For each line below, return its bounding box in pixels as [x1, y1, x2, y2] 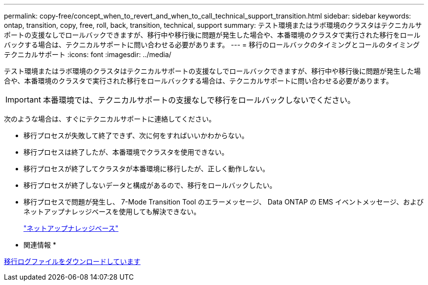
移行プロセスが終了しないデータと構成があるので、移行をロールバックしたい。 [23, 181, 277, 189]
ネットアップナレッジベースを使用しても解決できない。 [23, 207, 201, 216]
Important [5, 95, 41, 104]
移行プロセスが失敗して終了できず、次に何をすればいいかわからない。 [23, 131, 249, 140]
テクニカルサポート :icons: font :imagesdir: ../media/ [4, 50, 171, 59]
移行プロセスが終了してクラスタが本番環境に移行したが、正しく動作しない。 [23, 164, 270, 173]
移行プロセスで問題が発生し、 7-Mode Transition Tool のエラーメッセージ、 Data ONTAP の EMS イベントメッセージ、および [23, 198, 424, 206]
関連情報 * [23, 241, 56, 249]
